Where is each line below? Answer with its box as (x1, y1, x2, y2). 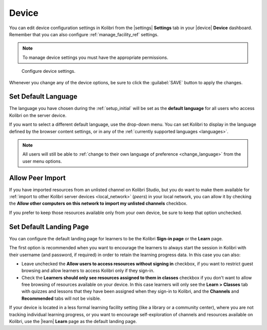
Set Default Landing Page (9, 222, 89, 231)
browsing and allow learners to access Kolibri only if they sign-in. (21, 268, 155, 274)
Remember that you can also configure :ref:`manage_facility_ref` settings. (9, 31, 159, 37)
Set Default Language (9, 92, 78, 101)
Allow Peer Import (9, 173, 66, 182)
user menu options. (22, 158, 62, 164)
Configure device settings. (21, 68, 76, 74)
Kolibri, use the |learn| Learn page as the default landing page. (9, 319, 137, 325)
